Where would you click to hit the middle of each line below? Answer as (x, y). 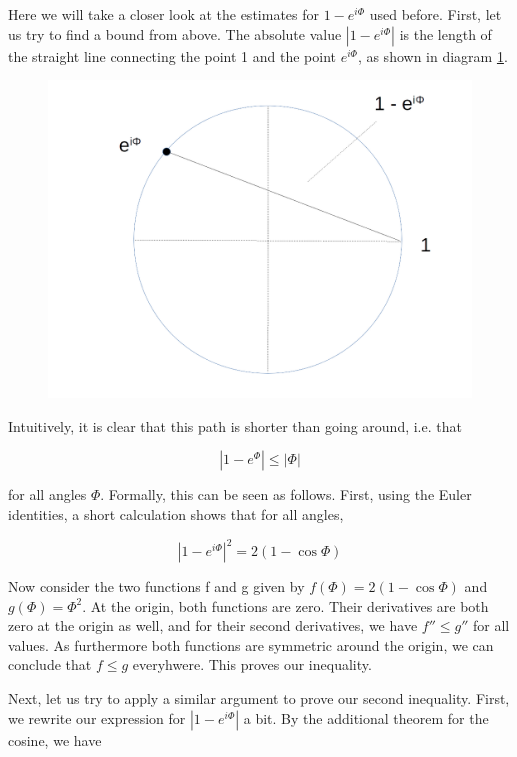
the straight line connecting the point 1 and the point (172, 55)
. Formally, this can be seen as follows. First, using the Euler (286, 494)
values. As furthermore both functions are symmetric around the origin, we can (251, 644)
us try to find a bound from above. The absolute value (175, 33)
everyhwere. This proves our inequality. (252, 664)
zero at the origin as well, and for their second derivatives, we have (213, 625)
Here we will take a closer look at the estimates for (163, 14)
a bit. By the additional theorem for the (366, 717)
